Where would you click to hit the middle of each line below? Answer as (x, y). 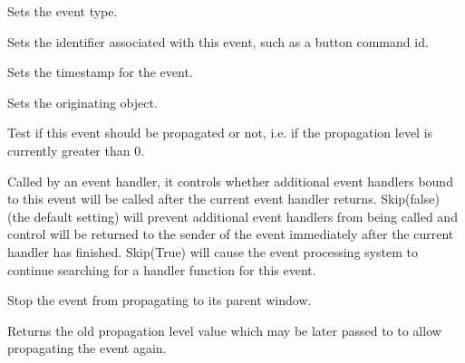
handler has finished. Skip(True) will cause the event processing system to (213, 251)
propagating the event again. (87, 348)
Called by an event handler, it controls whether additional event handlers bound (230, 181)
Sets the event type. (63, 11)
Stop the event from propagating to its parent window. (160, 300)
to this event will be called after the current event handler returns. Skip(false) (223, 199)
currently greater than (69, 150)
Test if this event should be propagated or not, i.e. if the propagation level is (220, 133)
